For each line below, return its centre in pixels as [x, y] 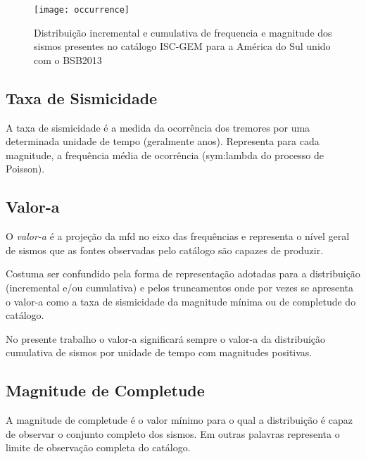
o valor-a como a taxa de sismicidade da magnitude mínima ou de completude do [181, 301]
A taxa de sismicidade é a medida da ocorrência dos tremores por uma [158, 127]
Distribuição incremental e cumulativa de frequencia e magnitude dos [183, 32]
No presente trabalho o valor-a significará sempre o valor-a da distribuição [166, 338]
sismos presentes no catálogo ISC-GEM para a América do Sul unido [182, 46]
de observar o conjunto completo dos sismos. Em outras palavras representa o [173, 433]
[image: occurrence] [82, 10]
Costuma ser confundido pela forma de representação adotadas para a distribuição [183, 273]
